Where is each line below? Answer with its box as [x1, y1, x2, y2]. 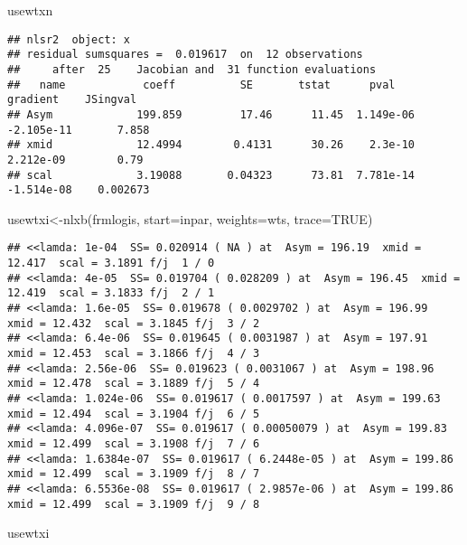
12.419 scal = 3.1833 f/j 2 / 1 [7, 287, 215, 300]
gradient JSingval [7, 93, 137, 107]
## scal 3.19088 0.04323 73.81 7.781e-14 [7, 168, 416, 182]
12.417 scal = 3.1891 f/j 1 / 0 [7, 257, 215, 270]
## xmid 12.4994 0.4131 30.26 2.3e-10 [7, 138, 416, 152]
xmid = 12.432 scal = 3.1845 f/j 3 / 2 [7, 316, 260, 330]
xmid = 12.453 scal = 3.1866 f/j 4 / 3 [7, 347, 260, 360]
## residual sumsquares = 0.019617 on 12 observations [7, 48, 363, 61]
